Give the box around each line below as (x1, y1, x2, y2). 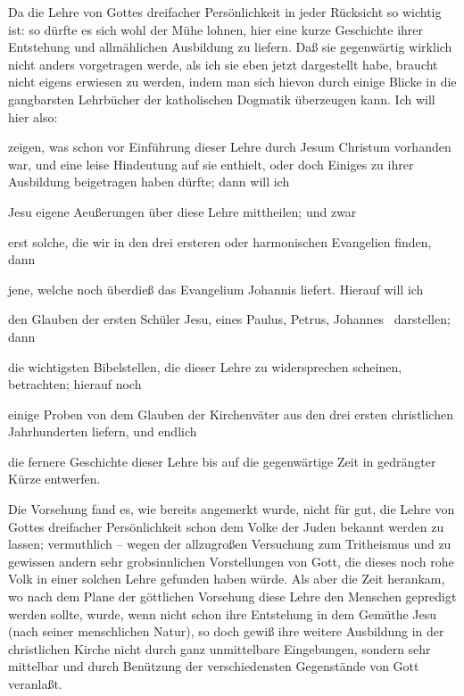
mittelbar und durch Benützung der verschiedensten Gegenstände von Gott (8, 657, 419, 675)
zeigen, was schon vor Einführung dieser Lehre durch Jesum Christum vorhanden (8, 137, 452, 156)
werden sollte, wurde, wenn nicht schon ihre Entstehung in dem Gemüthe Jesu (8, 604, 437, 623)
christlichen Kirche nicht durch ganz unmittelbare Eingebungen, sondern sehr (8, 639, 431, 658)
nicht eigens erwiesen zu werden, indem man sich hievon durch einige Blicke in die (8, 72, 457, 91)
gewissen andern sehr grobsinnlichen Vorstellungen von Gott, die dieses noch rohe (8, 551, 454, 570)
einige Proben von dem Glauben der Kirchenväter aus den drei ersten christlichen (8, 404, 453, 423)
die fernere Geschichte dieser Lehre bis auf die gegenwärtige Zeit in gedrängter (8, 452, 436, 470)
